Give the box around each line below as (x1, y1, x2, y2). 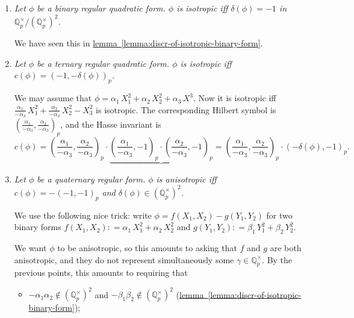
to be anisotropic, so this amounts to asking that (57, 242, 237, 254)
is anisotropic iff (156, 172, 217, 185)
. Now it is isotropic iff (193, 92, 276, 104)
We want (14, 242, 47, 254)
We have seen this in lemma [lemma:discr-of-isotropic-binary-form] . (14, 37, 263, 49)
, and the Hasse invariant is (60, 117, 161, 130)
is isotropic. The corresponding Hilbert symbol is (96, 103, 276, 116)
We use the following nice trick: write (14, 208, 152, 221)
